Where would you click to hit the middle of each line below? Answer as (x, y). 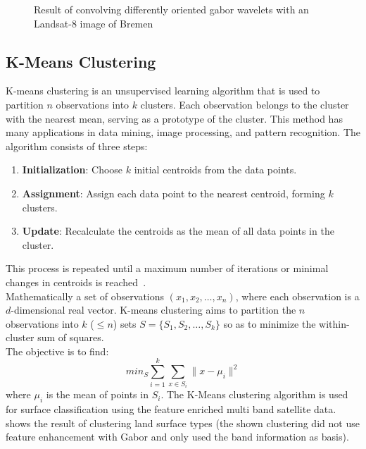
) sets (125, 323)
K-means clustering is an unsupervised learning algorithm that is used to (163, 91)
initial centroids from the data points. (215, 170)
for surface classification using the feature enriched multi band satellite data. (171, 409)
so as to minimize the (270, 323)
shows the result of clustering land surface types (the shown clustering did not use (183, 423)
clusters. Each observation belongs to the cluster (245, 104)
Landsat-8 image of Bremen (94, 23)
